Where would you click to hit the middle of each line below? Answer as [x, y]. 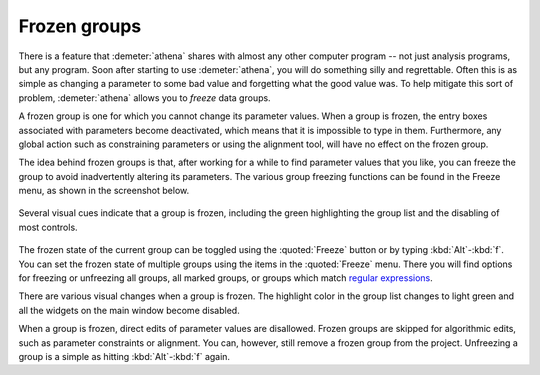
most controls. [48, 227]
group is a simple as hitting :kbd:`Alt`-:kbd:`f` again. [124, 356]
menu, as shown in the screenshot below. [104, 191]
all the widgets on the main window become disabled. [129, 310]
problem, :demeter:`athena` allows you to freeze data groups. [144, 97]
